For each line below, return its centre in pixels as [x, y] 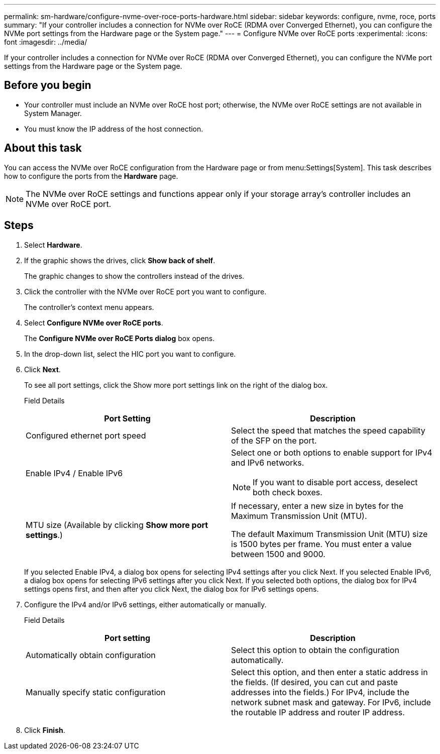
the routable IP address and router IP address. [318, 712]
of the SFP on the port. [274, 440]
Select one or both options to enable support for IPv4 [332, 452]
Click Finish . [45, 730]
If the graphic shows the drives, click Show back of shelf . [120, 260]
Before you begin [48, 85]
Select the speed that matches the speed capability [328, 430]
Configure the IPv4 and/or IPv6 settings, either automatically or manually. [145, 604]
